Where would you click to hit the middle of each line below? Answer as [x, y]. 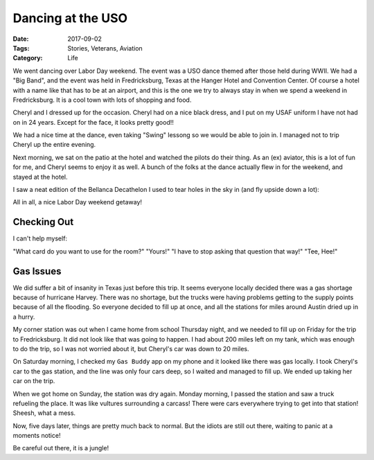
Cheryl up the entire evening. [54, 145]
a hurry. [24, 317]
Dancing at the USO [70, 18]
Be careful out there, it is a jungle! [61, 448]
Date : [21, 39]
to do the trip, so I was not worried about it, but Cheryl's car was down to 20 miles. [131, 348]
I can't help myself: [40, 238]
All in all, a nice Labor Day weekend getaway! [77, 202]
